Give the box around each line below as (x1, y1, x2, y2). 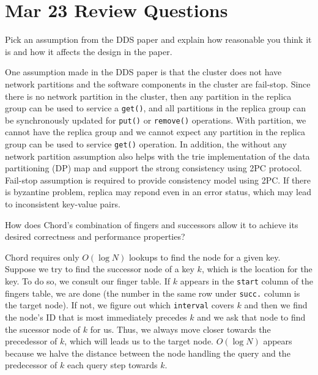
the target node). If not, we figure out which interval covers (5, 299, 234, 311)
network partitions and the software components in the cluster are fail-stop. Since (5, 77, 311, 90)
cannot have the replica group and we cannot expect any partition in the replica (5, 125, 305, 138)
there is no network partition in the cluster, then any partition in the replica (5, 89, 292, 102)
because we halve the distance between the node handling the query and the (5, 346, 290, 359)
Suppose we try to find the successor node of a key (5, 262, 194, 275)
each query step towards (67, 358, 158, 371)
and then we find (244, 299, 308, 311)
